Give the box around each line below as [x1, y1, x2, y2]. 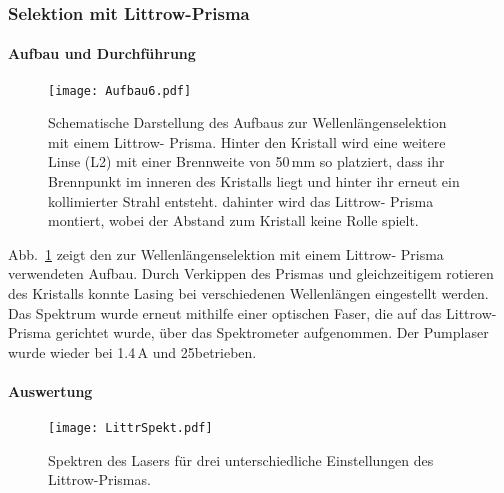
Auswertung [8, 381, 93, 402]
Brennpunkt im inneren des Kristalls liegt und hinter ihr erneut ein [48, 171, 460, 192]
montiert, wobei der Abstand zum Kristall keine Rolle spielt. [48, 210, 419, 231]
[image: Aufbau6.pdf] [48, 83, 192, 98]
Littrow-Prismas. [48, 469, 151, 490]
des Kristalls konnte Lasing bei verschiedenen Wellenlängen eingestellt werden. [8, 283, 489, 304]
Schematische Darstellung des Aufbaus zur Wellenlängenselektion [48, 112, 447, 133]
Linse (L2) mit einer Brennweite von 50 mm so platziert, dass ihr [48, 151, 445, 172]
